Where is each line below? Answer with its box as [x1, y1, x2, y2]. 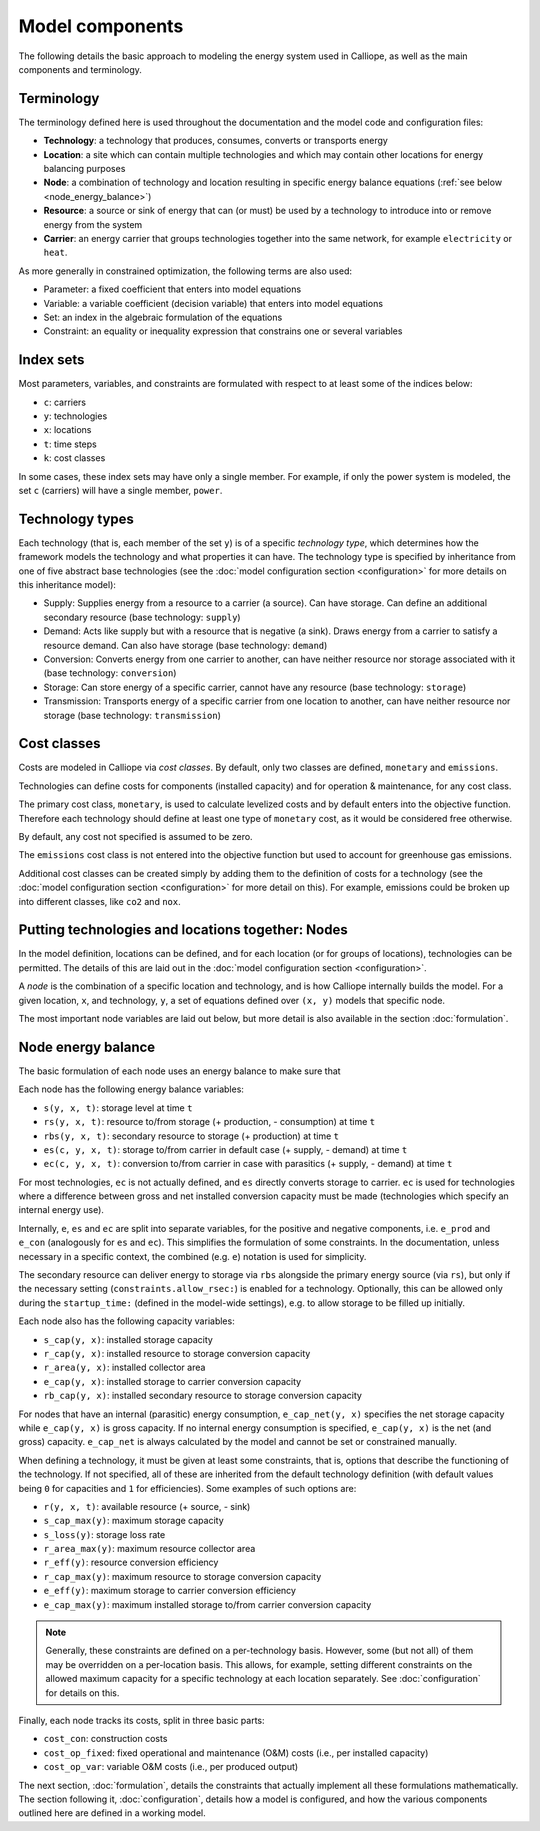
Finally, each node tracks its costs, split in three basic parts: [18, 1714, 265, 1726]
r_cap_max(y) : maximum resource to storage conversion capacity [43, 1570, 322, 1582]
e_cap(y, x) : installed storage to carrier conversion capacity [43, 1375, 302, 1387]
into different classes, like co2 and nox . [18, 895, 181, 907]
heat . [43, 246, 68, 259]
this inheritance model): [18, 579, 117, 591]
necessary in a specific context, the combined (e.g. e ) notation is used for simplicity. [18, 1250, 367, 1262]
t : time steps [43, 438, 97, 450]
